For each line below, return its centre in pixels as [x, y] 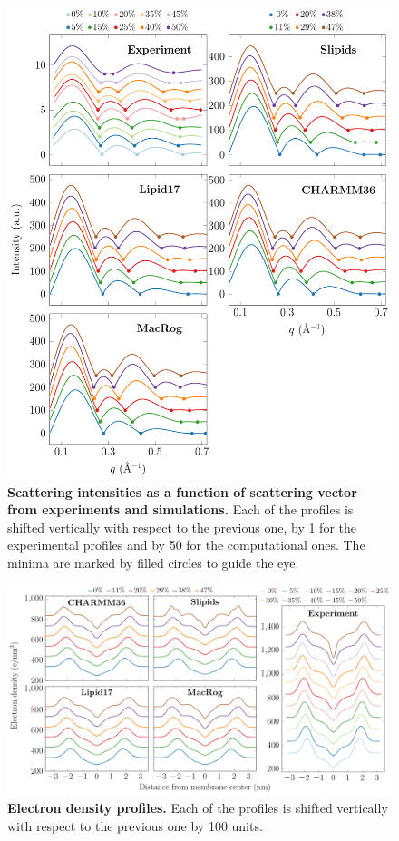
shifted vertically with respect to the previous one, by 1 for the [182, 527]
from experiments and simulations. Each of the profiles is [180, 509]
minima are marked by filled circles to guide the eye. [153, 562]
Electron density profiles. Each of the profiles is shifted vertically [198, 807]
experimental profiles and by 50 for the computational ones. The [186, 545]
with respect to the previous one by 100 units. [135, 825]
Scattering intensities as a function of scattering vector [182, 491]
